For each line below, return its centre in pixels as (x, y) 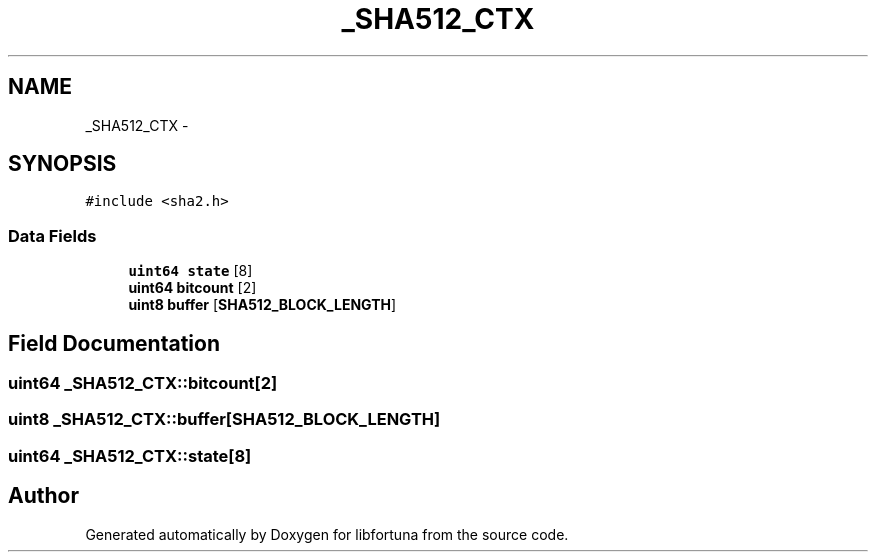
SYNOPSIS (62, 164)
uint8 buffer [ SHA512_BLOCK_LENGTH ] (262, 305)
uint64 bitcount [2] (192, 288)
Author (43, 496)
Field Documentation (114, 343)
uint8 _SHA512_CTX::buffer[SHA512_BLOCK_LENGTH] (224, 419)
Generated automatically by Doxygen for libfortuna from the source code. (327, 534)
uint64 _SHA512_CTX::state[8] (130, 455)
